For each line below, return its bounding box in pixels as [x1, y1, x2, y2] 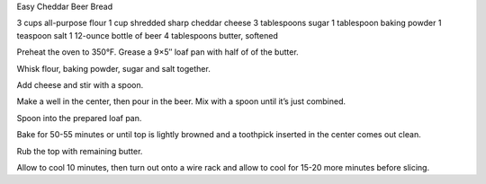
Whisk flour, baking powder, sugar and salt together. [16, 63, 211, 74]
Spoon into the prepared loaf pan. [16, 112, 142, 123]
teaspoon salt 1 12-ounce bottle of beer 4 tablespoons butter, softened [16, 30, 278, 40]
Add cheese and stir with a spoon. [16, 79, 144, 90]
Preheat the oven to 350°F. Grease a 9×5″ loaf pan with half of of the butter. [16, 47, 299, 57]
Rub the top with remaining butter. [16, 145, 143, 156]
